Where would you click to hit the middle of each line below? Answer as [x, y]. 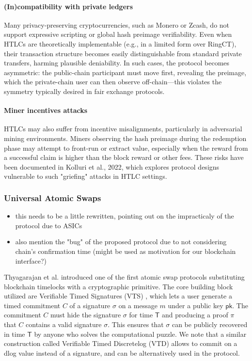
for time [141, 315]
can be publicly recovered [210, 324]
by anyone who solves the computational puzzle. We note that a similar [140, 334]
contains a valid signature [64, 324]
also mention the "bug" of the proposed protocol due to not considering [121, 242]
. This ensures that [136, 324]
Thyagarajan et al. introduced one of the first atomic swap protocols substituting [124, 277]
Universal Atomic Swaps [53, 197]
